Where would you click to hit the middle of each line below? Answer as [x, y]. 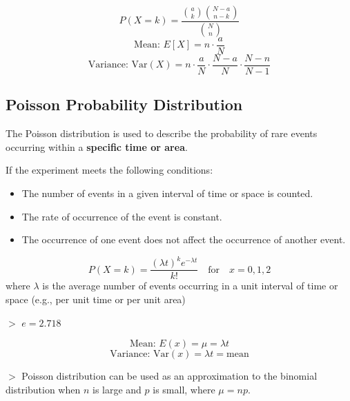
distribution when [43, 389]
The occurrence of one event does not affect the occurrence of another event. [184, 239]
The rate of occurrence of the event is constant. [122, 216]
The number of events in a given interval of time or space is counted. [167, 193]
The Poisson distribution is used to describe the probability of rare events [162, 133]
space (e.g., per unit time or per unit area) [96, 299]
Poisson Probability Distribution [124, 104]
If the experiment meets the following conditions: [109, 170]
